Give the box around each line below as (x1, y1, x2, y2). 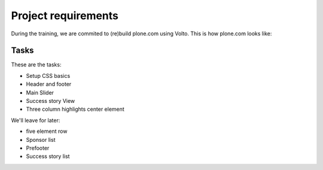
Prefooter (26, 144, 50, 151)
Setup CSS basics (26, 72, 71, 79)
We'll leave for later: (11, 117, 60, 124)
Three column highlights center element (26, 105, 125, 113)
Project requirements (11, 9, 119, 22)
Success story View (26, 98, 75, 105)
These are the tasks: (11, 61, 62, 68)
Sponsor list (26, 136, 56, 143)
